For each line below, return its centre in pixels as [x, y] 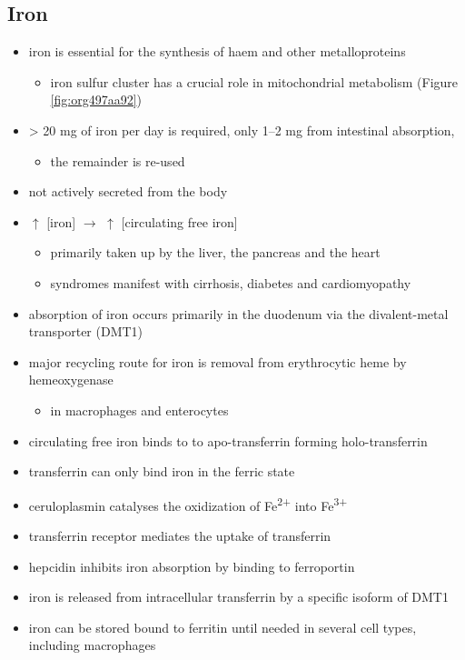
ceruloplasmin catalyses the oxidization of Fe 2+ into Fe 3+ [188, 504]
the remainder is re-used [118, 160]
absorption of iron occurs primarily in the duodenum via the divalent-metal [238, 313]
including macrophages [92, 645]
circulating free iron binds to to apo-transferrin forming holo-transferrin [228, 440]
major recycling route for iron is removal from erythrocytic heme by [218, 361]
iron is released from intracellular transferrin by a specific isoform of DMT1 [238, 597]
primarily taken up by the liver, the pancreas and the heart [215, 252]
